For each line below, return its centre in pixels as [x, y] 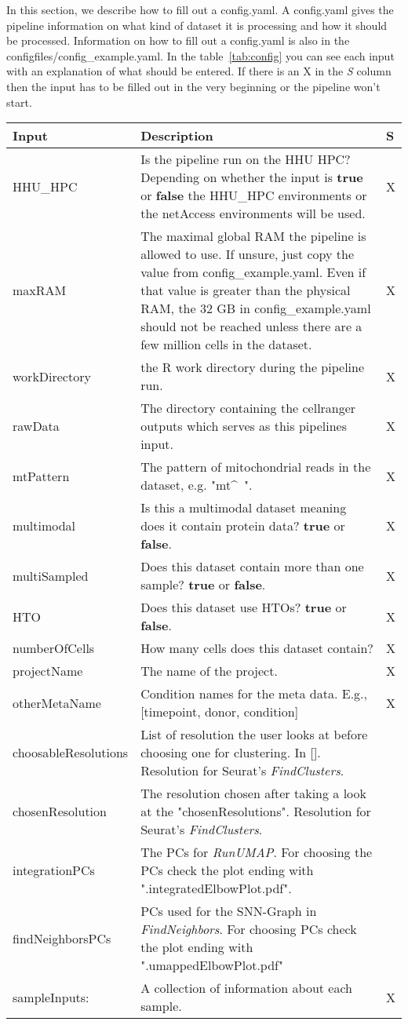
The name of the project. [209, 671]
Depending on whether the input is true [252, 177]
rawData [36, 426]
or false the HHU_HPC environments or [254, 195]
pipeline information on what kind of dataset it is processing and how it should [197, 25]
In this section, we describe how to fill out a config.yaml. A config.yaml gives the [200, 9]
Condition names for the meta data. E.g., [254, 694]
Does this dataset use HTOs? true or [244, 607]
